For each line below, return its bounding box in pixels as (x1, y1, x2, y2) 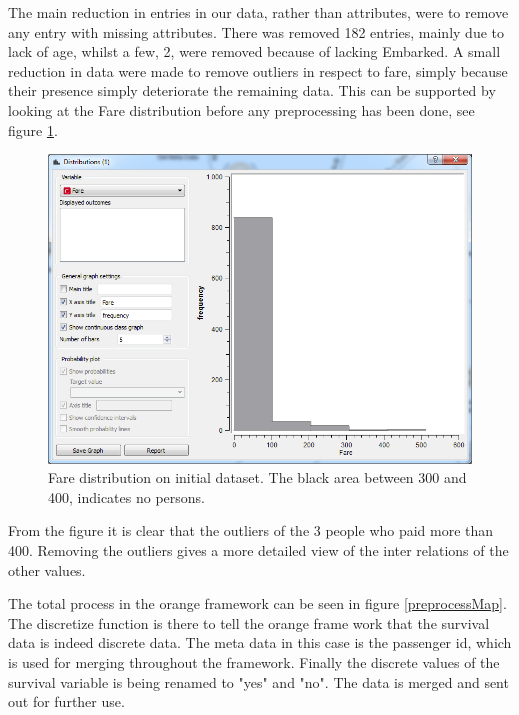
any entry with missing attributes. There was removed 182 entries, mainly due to (8, 21, 504, 42)
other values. (8, 559, 86, 580)
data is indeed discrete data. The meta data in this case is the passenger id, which (8, 632, 512, 653)
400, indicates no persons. (48, 486, 205, 507)
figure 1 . (8, 119, 58, 140)
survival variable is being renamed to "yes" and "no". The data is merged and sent (8, 671, 509, 692)
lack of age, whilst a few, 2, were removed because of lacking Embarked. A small (8, 41, 501, 62)
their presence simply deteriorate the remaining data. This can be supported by (8, 80, 496, 101)
